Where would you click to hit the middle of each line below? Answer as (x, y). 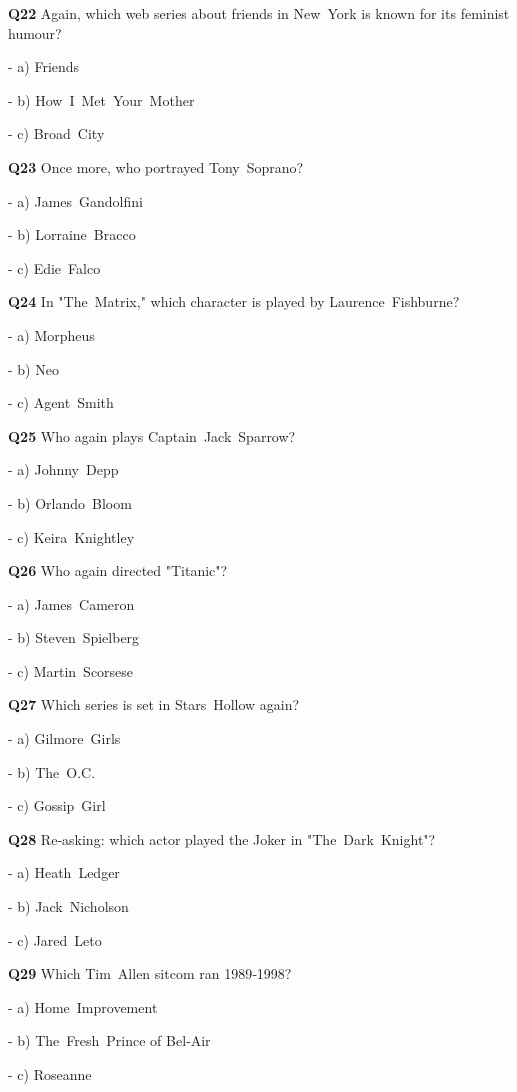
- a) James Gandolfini (75, 200)
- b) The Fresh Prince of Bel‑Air (109, 1040)
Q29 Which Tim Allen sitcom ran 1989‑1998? (150, 973)
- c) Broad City (56, 133)
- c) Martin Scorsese (71, 670)
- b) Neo (33, 368)
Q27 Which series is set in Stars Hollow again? (154, 704)
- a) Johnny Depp (63, 469)
